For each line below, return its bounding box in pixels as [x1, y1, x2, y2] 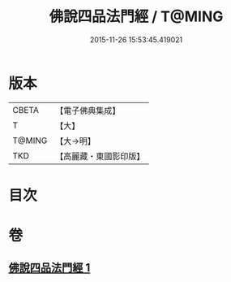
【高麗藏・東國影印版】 [55, 150, 145, 162]
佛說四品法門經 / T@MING [49, 7, 224, 26]
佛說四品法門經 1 [8, 261, 91, 275]
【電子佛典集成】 [55, 105, 121, 116]
